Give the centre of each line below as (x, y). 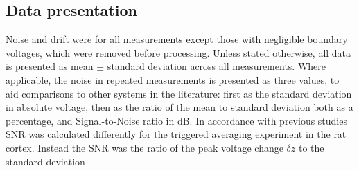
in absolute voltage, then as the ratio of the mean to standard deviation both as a (179, 107)
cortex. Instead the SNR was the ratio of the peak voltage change (145, 147)
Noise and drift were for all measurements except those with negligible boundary (177, 39)
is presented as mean (50, 66)
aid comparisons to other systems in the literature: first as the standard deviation (179, 93)
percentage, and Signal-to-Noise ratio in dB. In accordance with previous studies (176, 120)
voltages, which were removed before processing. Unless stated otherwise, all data (178, 52)
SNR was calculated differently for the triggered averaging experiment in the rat (176, 134)
